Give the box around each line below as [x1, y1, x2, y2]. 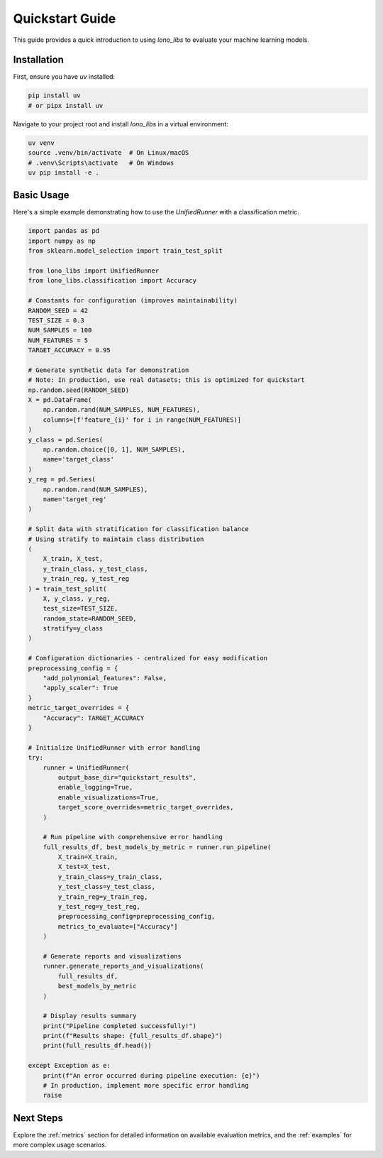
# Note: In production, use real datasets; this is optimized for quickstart [28, 376, 305, 384]
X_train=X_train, [57, 853, 118, 861]
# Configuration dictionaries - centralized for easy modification [28, 654, 268, 662]
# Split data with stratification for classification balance [28, 525, 249, 533]
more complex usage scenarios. [13, 1140, 107, 1149]
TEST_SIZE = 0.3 [28, 316, 85, 324]
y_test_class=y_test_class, [57, 883, 156, 891]
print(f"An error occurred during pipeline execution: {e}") [43, 1071, 260, 1079]
